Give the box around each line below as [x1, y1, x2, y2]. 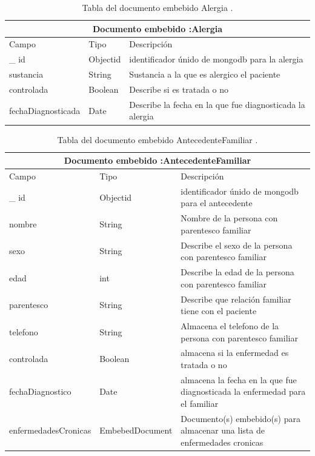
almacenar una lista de [181, 424, 265, 437]
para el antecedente [181, 196, 253, 209]
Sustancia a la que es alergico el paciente [129, 68, 280, 81]
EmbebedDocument [99, 424, 173, 437]
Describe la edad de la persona [181, 266, 294, 278]
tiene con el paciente [181, 304, 257, 317]
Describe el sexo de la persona [181, 238, 293, 251]
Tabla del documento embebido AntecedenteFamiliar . [57, 133, 258, 146]
